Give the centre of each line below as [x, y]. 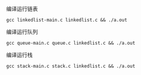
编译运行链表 [22, 9]
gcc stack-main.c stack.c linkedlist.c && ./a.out [71, 66]
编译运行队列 [22, 32]
